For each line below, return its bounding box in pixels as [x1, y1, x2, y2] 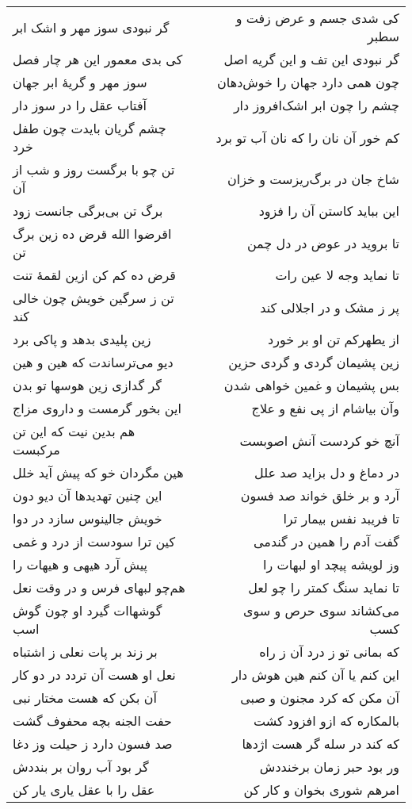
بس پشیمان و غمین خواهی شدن [223, 376, 399, 394]
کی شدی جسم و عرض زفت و [235, 9, 399, 27]
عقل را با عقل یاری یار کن [13, 780, 155, 799]
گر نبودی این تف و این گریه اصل [223, 50, 399, 68]
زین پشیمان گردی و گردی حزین [228, 353, 399, 371]
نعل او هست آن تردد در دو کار [13, 665, 176, 684]
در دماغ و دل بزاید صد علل [254, 463, 399, 481]
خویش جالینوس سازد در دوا [13, 509, 162, 527]
